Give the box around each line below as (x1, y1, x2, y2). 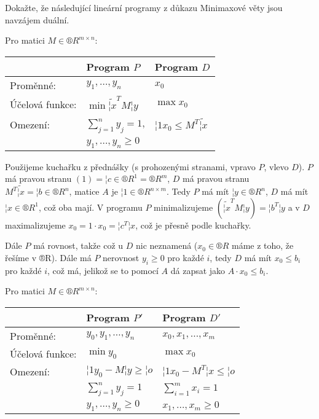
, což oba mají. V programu (38, 200, 143, 213)
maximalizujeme (5, 218, 66, 231)
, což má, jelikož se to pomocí (47, 264, 159, 276)
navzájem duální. (5, 13, 69, 26)
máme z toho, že (231, 239, 294, 252)
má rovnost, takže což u (33, 239, 124, 252)
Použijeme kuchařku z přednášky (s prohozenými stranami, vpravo (5, 160, 256, 173)
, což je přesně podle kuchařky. (135, 218, 251, 231)
